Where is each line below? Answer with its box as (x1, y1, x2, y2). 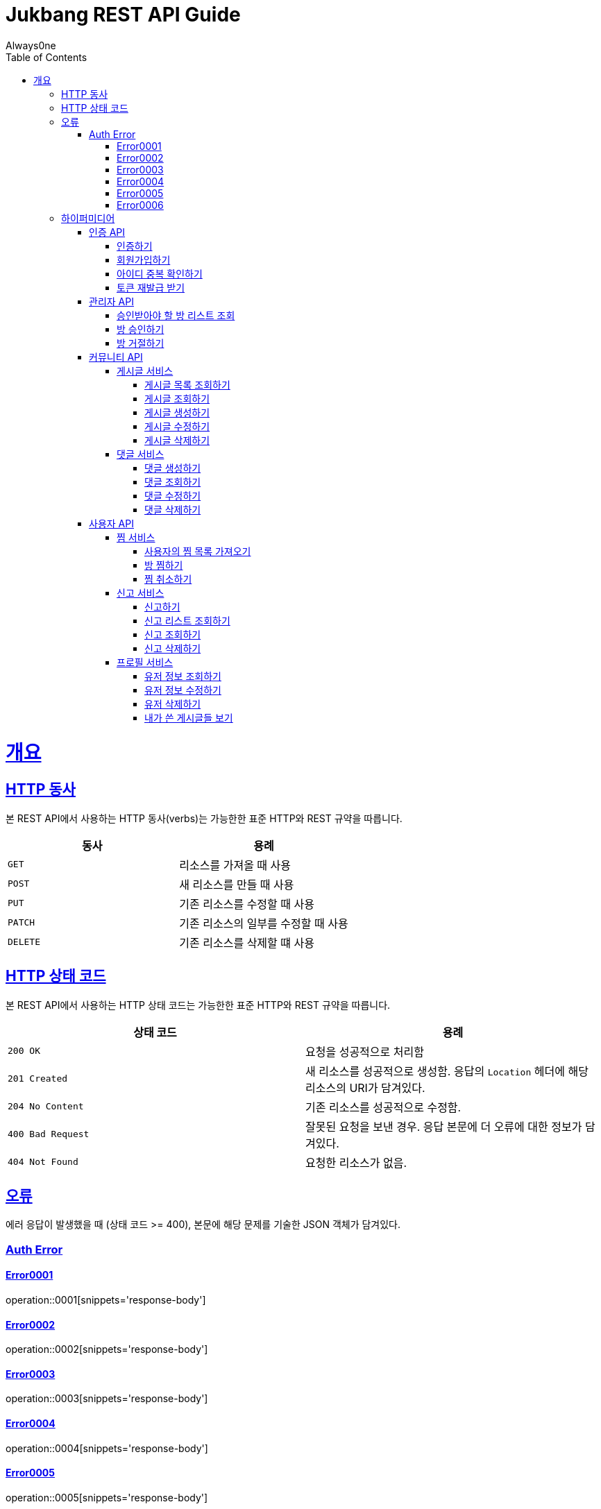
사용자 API (89, 517, 134, 529)
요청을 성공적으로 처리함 (305, 1044, 424, 1059)
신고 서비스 (117, 586, 164, 599)
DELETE (8, 937, 40, 948)
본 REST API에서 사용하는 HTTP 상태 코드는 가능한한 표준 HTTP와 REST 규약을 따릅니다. (6, 998, 391, 1011)
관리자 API (89, 295, 134, 307)
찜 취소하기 (144, 572, 192, 585)
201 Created (8, 1073, 68, 1084)
